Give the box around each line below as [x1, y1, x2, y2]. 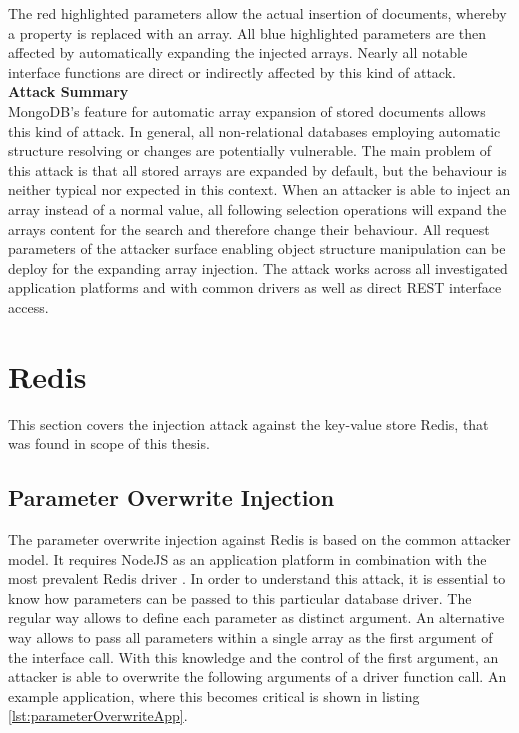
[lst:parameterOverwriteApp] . [8, 705, 188, 726]
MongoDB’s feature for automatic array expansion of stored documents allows [8, 100, 486, 121]
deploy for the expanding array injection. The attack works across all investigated [8, 257, 508, 278]
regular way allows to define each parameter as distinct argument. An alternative [8, 607, 505, 628]
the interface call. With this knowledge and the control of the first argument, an [8, 646, 499, 667]
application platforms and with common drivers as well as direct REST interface [8, 277, 502, 298]
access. [8, 296, 49, 317]
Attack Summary [8, 81, 129, 102]
